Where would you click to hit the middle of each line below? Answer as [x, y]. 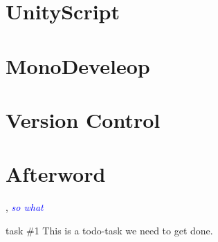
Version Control [83, 119]
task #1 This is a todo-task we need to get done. [109, 230]
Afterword [56, 174]
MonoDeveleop [78, 65]
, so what [25, 207]
